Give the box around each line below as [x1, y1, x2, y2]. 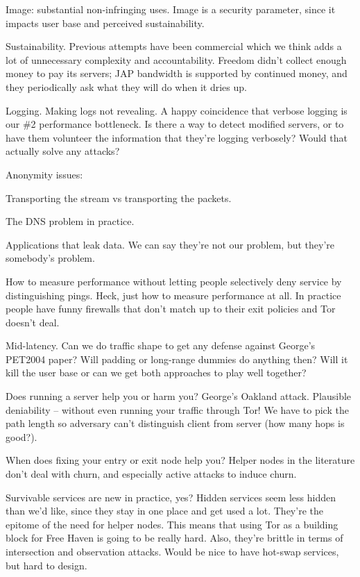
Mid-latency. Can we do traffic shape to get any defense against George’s [6, 338, 316, 353]
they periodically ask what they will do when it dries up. [6, 79, 247, 94]
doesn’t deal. [6, 315, 60, 329]
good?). [6, 429, 37, 444]
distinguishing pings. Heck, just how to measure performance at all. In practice [6, 287, 341, 302]
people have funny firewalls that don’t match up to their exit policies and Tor [6, 301, 336, 316]
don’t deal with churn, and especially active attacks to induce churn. [6, 467, 297, 481]
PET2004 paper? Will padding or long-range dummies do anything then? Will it [6, 351, 348, 366]
